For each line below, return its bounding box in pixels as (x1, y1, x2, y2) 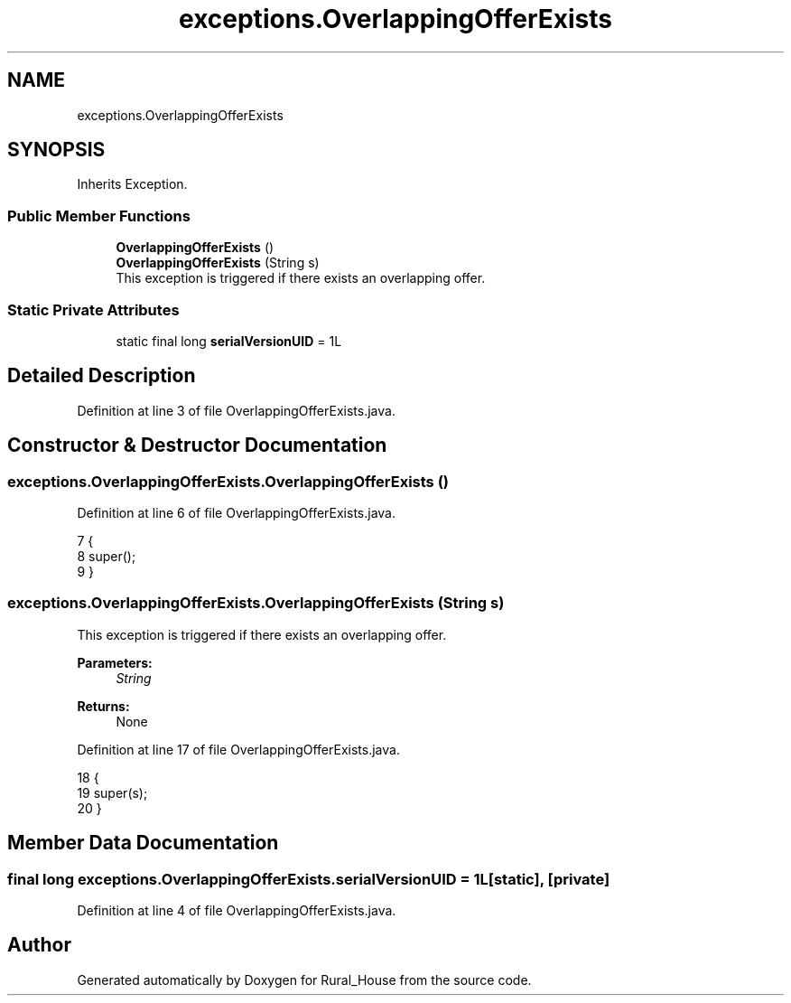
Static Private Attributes (7, 300, 180, 319)
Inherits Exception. (77, 176, 188, 192)
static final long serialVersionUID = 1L (116, 333, 342, 349)
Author (7, 933, 71, 957)
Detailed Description (7, 364, 196, 388)
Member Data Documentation (7, 831, 279, 855)
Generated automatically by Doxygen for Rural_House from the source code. (77, 971, 532, 988)
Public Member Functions (7, 206, 191, 225)
